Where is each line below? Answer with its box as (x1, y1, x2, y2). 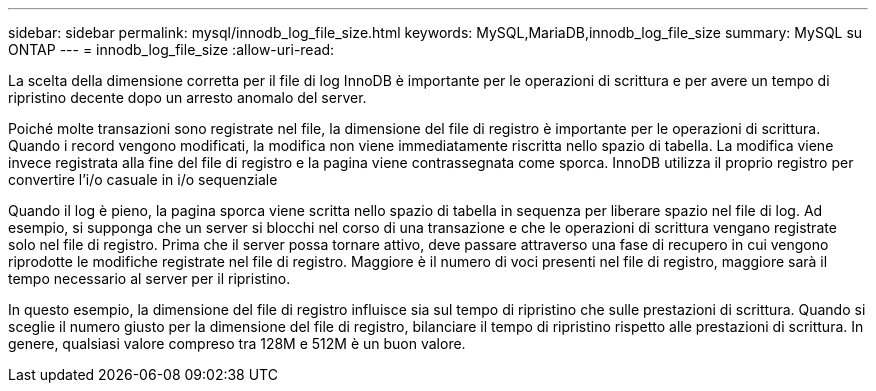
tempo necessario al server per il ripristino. (8, 270, 291, 287)
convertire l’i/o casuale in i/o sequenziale (8, 171, 278, 188)
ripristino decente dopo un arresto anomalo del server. (8, 89, 367, 106)
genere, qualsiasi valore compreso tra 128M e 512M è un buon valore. (8, 335, 466, 352)
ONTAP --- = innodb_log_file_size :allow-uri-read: (8, 41, 335, 58)
